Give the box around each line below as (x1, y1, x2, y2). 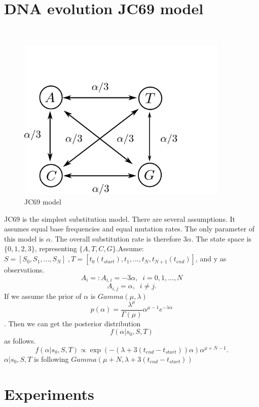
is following (34, 353, 69, 364)
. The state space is (191, 233, 252, 244)
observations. (4, 264, 45, 275)
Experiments (4, 383, 94, 404)
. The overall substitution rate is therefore (50, 233, 181, 244)
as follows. (4, 335, 36, 346)
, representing (34, 243, 77, 254)
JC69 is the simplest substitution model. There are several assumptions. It (4, 213, 235, 224)
